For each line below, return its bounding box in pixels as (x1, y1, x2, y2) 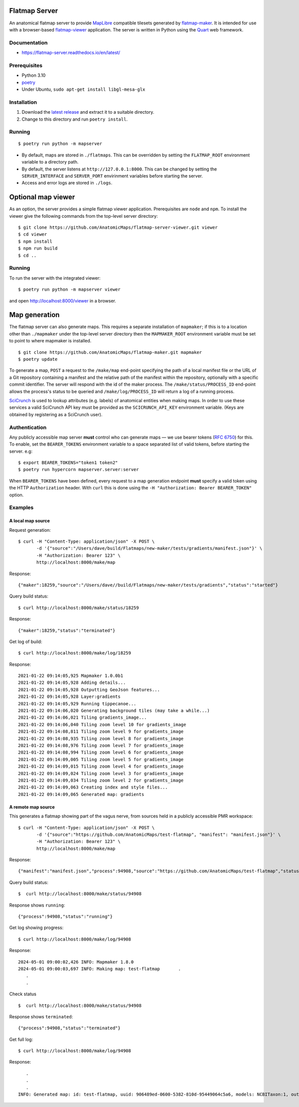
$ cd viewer (18, 232, 47, 237)
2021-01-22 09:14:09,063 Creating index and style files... (18, 785, 168, 790)
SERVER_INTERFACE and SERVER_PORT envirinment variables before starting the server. (21, 173, 203, 179)
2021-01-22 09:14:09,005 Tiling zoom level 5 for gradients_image (18, 757, 184, 762)
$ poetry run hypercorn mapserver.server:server (18, 467, 139, 473)
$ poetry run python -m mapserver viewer (18, 287, 121, 293)
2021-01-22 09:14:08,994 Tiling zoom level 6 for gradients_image (18, 750, 184, 755)
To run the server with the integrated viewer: (9, 275, 101, 281)
